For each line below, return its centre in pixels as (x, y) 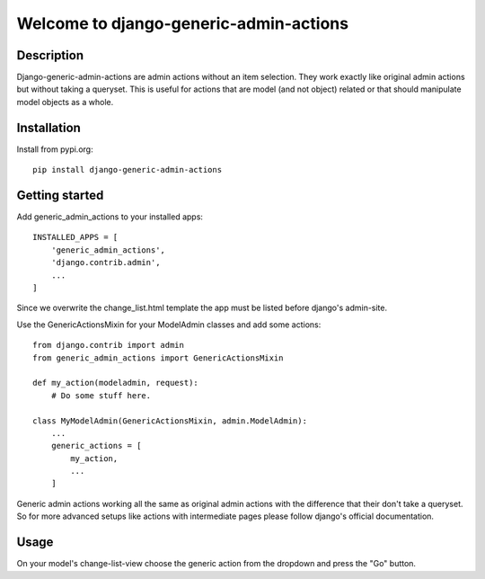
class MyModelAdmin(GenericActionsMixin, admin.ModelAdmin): (170, 421)
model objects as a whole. (65, 102)
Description (50, 55)
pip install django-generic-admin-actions (128, 170)
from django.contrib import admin (108, 345)
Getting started (60, 195)
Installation (48, 127)
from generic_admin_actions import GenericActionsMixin (158, 358)
